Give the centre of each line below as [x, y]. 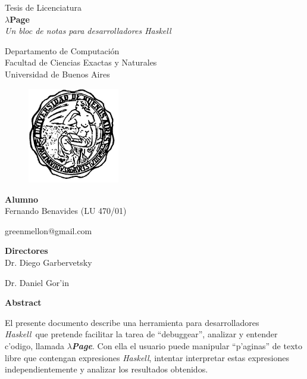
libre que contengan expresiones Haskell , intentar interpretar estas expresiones [147, 357]
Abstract [23, 302]
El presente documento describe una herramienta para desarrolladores [132, 322]
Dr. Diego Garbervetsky [48, 262]
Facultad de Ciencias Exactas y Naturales [81, 62]
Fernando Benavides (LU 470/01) [66, 211]
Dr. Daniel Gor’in [37, 282]
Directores [26, 251]
